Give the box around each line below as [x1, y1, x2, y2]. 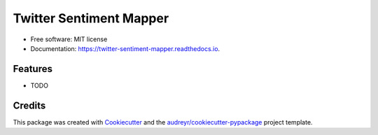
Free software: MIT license [30, 35, 108, 43]
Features [13, 63, 52, 75]
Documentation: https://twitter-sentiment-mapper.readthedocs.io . [30, 44, 220, 52]
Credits [13, 99, 46, 111]
